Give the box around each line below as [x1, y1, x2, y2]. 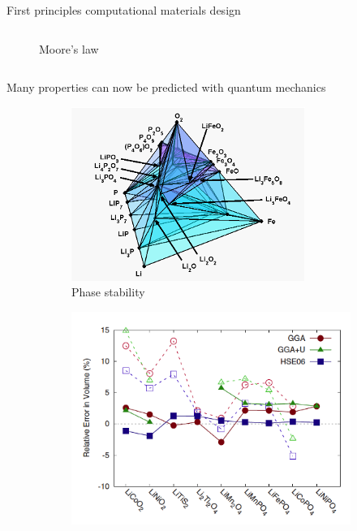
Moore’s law [39, 40, 99, 57]
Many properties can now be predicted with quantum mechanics [6, 79, 326, 96]
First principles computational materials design [6, 2, 241, 18]
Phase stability [71, 283, 145, 300]
